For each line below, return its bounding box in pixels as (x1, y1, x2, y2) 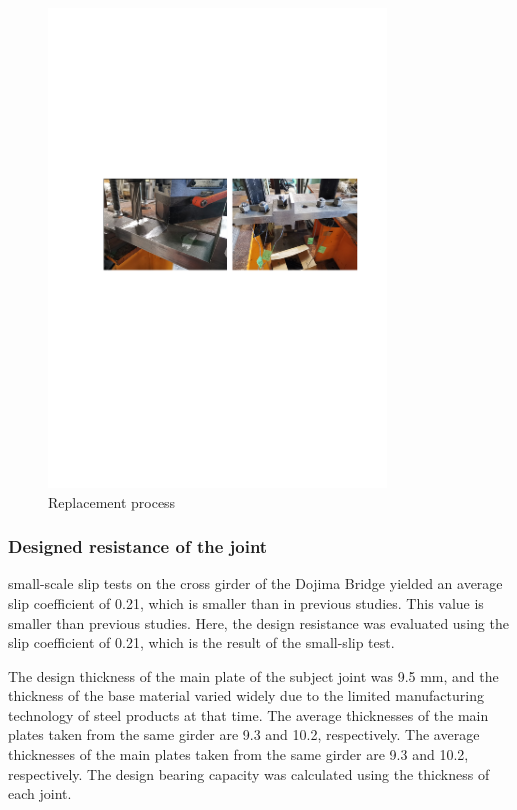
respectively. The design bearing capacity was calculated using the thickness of (8, 763, 490, 784)
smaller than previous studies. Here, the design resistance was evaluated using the (8, 612, 509, 633)
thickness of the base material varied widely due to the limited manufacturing (8, 685, 484, 706)
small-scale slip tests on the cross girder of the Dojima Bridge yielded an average (8, 573, 503, 594)
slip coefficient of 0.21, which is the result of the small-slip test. (8, 632, 395, 653)
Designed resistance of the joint (8, 534, 268, 559)
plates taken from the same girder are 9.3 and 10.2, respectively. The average (8, 724, 480, 745)
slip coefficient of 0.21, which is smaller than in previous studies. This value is (8, 592, 484, 613)
